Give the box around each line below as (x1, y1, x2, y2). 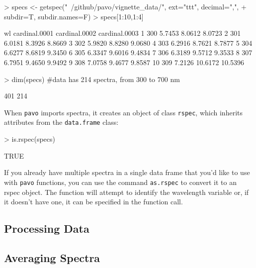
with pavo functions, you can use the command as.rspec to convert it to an (4, 177, 237, 187)
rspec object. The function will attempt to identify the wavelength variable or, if (4, 186, 249, 197)
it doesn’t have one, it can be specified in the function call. (4, 196, 183, 207)
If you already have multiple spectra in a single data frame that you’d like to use (4, 167, 250, 178)
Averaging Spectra (4, 250, 100, 265)
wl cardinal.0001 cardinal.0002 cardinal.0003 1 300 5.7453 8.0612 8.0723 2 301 (4, 28, 241, 38)
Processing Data (4, 221, 89, 236)
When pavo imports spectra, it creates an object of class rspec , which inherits (4, 107, 243, 117)
